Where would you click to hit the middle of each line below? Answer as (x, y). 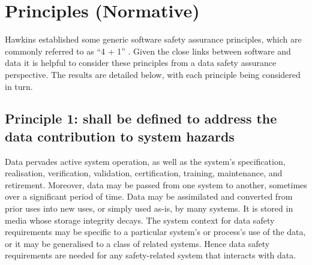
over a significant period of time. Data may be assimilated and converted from (149, 196)
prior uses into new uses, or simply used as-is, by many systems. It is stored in (149, 208)
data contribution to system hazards (120, 136)
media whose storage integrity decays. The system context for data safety (140, 220)
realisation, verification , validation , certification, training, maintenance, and (144, 173)
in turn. (19, 86)
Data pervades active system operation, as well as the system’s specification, (145, 161)
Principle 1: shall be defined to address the (141, 118)
